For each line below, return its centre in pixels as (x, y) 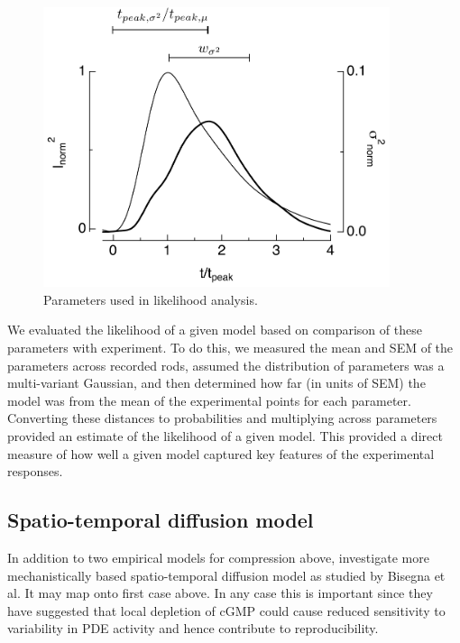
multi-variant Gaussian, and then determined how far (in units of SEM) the (216, 383)
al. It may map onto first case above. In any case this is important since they (220, 593)
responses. (35, 471)
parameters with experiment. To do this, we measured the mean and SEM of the (230, 347)
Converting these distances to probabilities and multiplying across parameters (222, 418)
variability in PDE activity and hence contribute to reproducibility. (193, 628)
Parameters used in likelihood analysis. (151, 299)
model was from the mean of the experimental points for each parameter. (209, 400)
